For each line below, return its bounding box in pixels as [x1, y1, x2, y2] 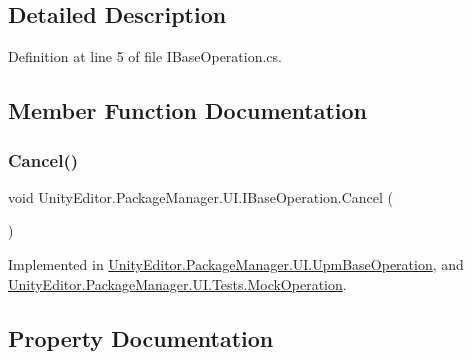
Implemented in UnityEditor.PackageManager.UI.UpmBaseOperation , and [8, 253, 464, 274]
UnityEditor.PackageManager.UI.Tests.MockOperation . [8, 273, 347, 294]
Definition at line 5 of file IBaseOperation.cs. [8, 46, 282, 67]
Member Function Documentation [8, 95, 368, 126]
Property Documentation [8, 322, 274, 353]
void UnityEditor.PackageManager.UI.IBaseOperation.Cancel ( [8, 186, 394, 207]
